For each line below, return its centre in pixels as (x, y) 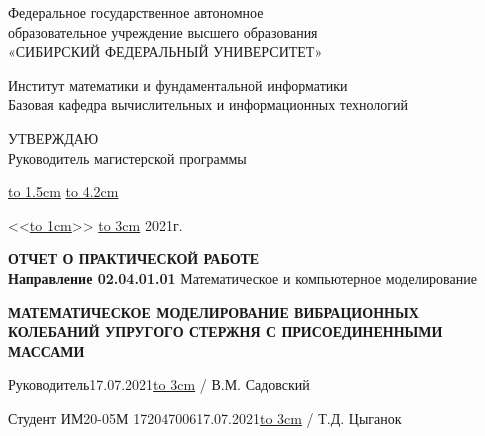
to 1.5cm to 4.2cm (63, 191)
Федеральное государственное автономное (136, 12)
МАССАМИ (46, 350)
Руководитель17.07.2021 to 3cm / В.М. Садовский (159, 384)
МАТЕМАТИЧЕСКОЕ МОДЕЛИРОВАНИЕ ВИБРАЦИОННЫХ (213, 311)
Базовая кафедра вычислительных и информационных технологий (208, 104)
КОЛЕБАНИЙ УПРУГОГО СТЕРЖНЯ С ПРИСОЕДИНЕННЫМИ (225, 331)
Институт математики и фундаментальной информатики (178, 84)
